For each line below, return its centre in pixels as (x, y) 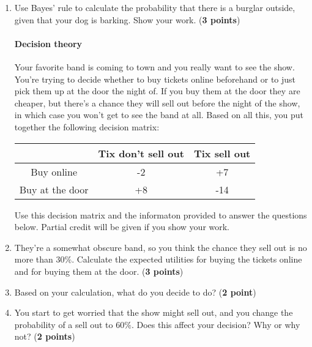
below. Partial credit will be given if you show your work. (122, 227)
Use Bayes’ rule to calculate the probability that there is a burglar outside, (155, 7)
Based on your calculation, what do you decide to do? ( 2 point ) (135, 292)
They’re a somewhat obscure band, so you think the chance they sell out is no (161, 247)
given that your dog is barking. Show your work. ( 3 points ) (127, 19)
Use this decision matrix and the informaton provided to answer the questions (161, 215)
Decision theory (48, 43)
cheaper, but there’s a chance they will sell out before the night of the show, (157, 103)
